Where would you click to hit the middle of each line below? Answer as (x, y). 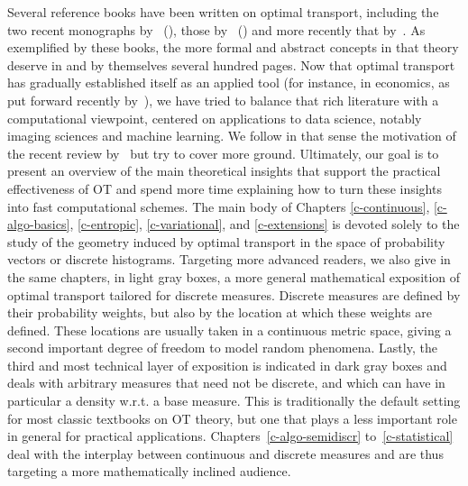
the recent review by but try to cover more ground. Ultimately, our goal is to (223, 153)
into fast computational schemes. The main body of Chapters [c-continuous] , (219, 206)
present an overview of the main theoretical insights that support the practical (224, 171)
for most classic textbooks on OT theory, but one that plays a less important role (232, 418)
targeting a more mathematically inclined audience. (149, 471)
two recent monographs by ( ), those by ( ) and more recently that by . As (216, 29)
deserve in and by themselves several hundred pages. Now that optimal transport (231, 64)
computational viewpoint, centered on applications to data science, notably (215, 118)
